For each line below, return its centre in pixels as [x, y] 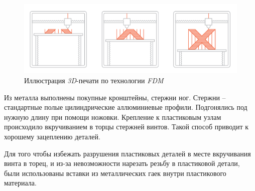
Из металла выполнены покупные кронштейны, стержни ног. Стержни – [115, 97]
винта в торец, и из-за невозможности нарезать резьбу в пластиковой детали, [122, 163]
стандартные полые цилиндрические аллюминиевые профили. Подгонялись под [126, 107]
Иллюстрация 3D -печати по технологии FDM [94, 80]
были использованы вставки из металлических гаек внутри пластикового [115, 173]
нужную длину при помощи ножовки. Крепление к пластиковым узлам [113, 117]
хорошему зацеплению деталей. [52, 136]
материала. [20, 183]
